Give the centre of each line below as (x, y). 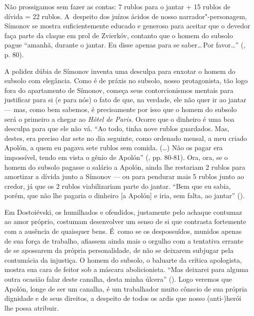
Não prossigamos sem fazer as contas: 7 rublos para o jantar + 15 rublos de (117, 6)
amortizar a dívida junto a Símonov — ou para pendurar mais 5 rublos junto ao (124, 176)
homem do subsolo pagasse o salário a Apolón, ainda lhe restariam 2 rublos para (125, 167)
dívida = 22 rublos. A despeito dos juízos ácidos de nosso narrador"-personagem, (126, 16)
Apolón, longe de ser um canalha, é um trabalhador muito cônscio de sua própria (126, 288)
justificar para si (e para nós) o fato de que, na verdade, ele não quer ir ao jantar (126, 100)
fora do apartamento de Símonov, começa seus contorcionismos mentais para (119, 90)
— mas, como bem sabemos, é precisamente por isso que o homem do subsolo (121, 109)
